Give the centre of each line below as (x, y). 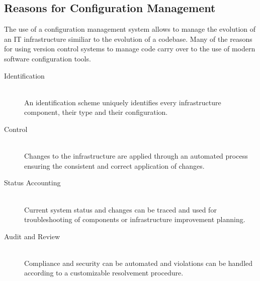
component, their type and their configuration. (96, 112)
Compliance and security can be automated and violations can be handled (139, 263)
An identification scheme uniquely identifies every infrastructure (123, 102)
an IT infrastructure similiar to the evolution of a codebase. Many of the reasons (128, 39)
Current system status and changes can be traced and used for (120, 209)
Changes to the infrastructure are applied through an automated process (136, 156)
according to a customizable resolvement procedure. (104, 273)
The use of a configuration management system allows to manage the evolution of (130, 29)
